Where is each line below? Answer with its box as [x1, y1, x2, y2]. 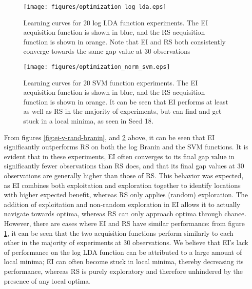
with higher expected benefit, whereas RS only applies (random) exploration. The [4, 189, 248, 200]
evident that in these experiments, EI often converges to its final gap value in [4, 151, 235, 161]
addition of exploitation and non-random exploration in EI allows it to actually [4, 199, 240, 209]
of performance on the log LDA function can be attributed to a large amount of [4, 247, 242, 257]
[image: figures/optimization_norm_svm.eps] [23, 63, 170, 71]
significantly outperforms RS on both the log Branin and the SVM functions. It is [4, 142, 248, 152]
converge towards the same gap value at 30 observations [23, 46, 191, 56]
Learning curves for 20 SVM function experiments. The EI [23, 77, 198, 87]
